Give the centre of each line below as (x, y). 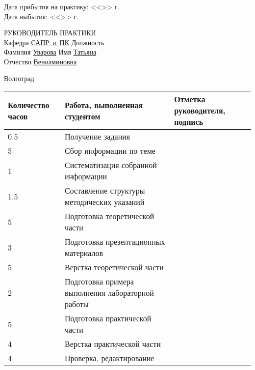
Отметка (190, 99)
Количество (29, 105)
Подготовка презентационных (115, 242)
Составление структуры (105, 191)
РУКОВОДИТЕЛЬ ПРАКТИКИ (50, 33)
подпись (189, 122)
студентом (82, 116)
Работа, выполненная (104, 105)
